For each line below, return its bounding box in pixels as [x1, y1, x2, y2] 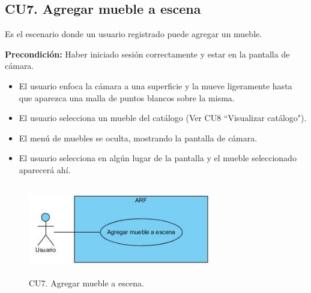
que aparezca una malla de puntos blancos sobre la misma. [19, 91, 235, 104]
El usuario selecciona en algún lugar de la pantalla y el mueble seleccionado [19, 152, 297, 164]
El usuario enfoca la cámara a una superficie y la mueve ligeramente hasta [19, 79, 292, 92]
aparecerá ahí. [19, 163, 71, 176]
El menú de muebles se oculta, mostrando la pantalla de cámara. [19, 131, 258, 144]
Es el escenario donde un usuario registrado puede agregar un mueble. [5, 28, 262, 40]
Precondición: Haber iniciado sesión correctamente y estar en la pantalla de [5, 47, 290, 60]
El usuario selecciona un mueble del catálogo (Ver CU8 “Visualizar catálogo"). [19, 111, 307, 124]
